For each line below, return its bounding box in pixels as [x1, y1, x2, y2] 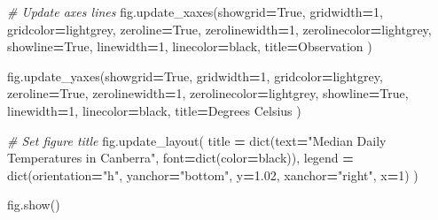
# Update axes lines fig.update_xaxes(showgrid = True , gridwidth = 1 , [7, 3, 383, 20]
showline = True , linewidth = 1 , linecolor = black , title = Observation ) [7, 37, 372, 56]
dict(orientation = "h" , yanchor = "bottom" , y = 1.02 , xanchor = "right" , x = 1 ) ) [7, 165, 418, 184]
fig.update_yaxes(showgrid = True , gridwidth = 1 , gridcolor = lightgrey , [7, 66, 383, 85]
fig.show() [7, 195, 60, 214]
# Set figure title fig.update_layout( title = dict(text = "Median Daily [7, 131, 387, 149]
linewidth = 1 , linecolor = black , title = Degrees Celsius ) [7, 101, 301, 119]
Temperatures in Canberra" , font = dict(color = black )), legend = [7, 148, 354, 167]
